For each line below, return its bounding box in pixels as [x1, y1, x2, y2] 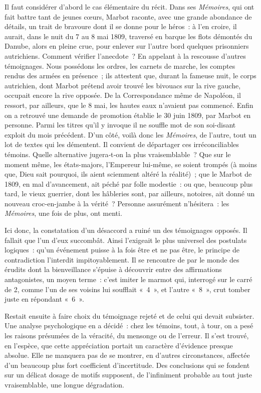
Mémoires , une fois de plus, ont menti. [5, 208, 122, 218]
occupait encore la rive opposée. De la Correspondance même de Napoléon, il [5, 90, 241, 100]
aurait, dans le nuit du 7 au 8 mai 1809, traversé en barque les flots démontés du [5, 31, 252, 41]
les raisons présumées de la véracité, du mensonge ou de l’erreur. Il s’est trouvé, [5, 330, 249, 340]
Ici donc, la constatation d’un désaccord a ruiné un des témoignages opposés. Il [5, 225, 247, 235]
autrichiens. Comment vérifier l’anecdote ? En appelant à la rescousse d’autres [5, 50, 246, 61]
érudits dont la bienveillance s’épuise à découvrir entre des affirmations [5, 264, 222, 275]
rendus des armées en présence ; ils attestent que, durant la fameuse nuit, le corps [5, 70, 256, 81]
